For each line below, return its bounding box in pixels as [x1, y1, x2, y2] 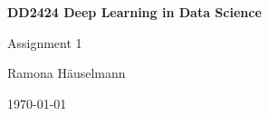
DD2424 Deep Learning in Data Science [7, 3, 262, 21]
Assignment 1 [7, 33, 82, 52]
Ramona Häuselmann [7, 63, 126, 82]
